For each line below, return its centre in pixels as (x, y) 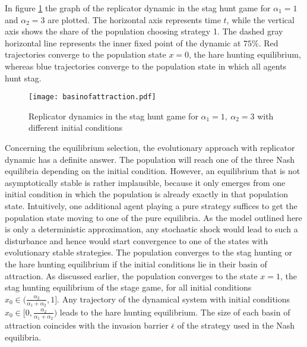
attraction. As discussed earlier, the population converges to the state (131, 275)
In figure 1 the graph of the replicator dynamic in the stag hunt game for (138, 8)
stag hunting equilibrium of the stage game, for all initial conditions (128, 287)
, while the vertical (260, 19)
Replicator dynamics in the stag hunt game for (113, 116)
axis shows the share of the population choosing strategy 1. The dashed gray (144, 31)
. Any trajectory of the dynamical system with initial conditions (174, 299)
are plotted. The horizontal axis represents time (134, 19)
